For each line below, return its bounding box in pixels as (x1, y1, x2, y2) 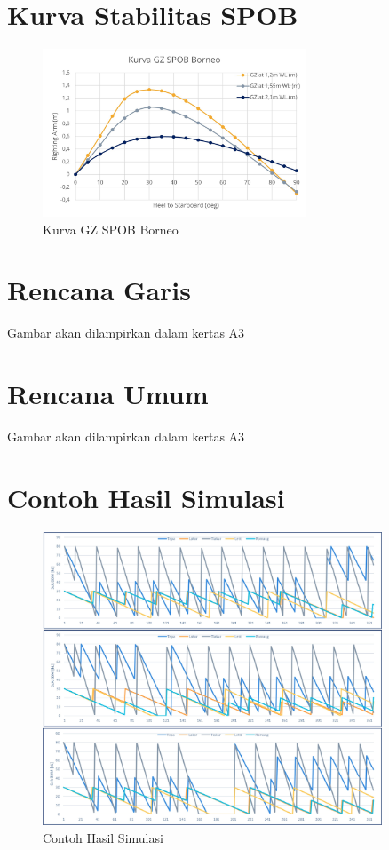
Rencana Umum (7, 376, 209, 412)
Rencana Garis (7, 272, 191, 308)
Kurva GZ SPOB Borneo (43, 219, 179, 238)
